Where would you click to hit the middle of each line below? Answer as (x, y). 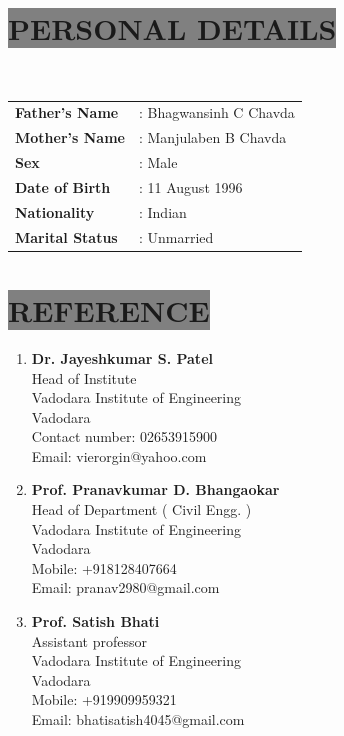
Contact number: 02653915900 (124, 436)
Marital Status (66, 236)
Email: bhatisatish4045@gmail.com (138, 719)
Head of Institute (84, 377)
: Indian (162, 211)
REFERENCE (109, 309)
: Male (158, 162)
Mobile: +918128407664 (104, 567)
